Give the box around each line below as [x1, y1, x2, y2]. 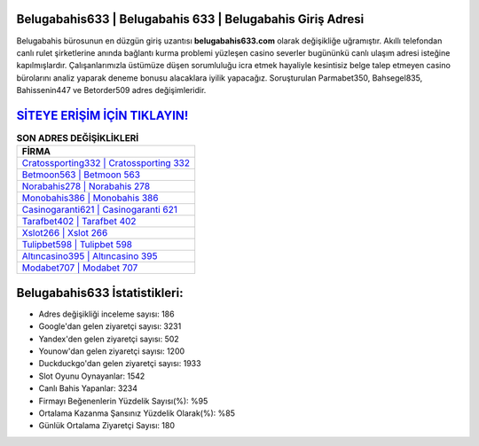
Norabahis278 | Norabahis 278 [21, 180, 151, 192]
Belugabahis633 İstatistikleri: [16, 285, 184, 301]
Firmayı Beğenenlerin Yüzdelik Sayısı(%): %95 [38, 395, 208, 406]
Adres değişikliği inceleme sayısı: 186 [38, 309, 175, 319]
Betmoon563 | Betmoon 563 [21, 168, 141, 181]
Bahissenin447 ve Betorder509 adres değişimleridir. [16, 85, 207, 96]
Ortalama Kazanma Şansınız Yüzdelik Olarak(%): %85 [38, 408, 235, 419]
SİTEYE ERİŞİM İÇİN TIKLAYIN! [16, 107, 189, 123]
